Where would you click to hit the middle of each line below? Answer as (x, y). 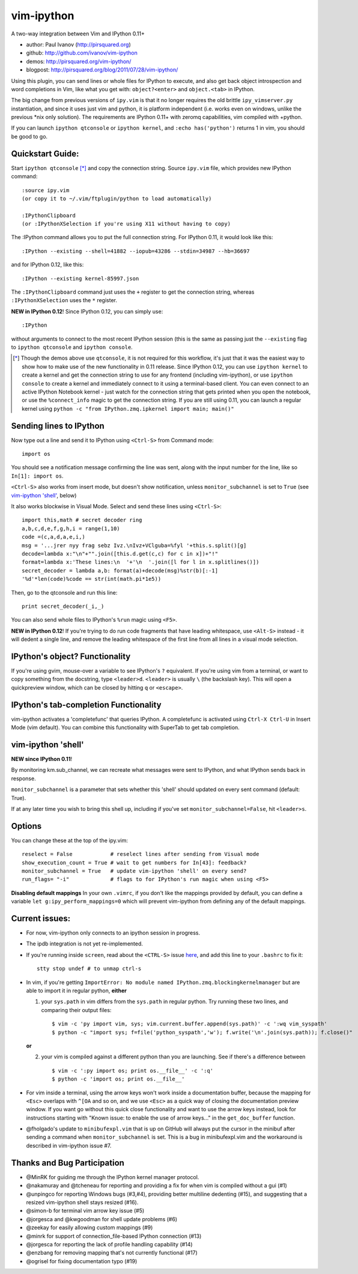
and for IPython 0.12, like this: (47, 265)
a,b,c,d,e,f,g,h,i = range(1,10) (71, 528)
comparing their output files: (76, 1010)
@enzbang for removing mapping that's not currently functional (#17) (112, 1253)
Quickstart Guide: (45, 153)
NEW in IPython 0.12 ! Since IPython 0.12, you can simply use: (87, 311)
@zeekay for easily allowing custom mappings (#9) (89, 1228)
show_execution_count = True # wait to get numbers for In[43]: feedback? (134, 863)
